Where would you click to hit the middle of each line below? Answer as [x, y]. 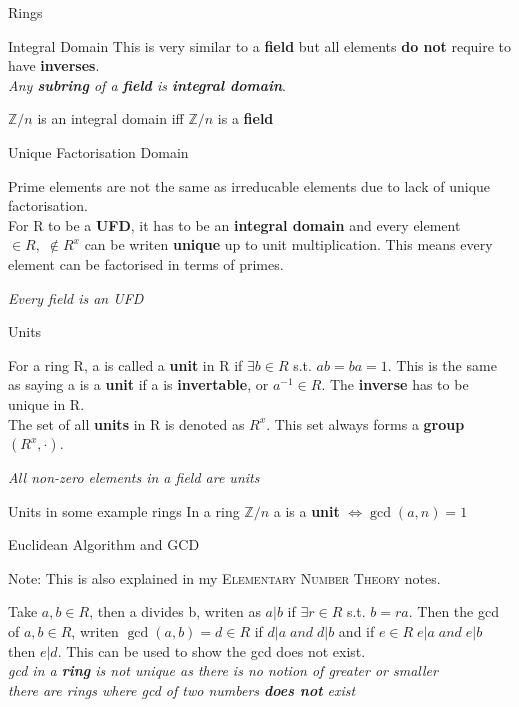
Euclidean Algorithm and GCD [104, 544]
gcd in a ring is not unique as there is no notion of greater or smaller [223, 670]
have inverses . [54, 65]
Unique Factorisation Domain [98, 151]
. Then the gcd [453, 611]
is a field [245, 118]
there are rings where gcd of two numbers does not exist [182, 689]
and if [356, 631]
